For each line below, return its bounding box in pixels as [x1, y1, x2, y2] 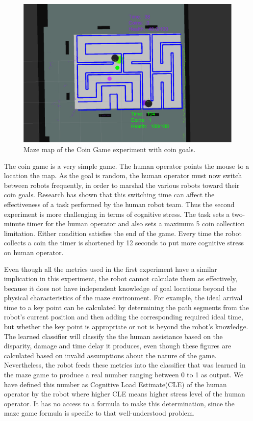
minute [4, 218, 25, 229]
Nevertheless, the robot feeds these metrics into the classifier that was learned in [4, 360, 246, 370]
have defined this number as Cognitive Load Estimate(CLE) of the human [4, 379, 227, 389]
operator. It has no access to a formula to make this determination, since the [4, 398, 235, 408]
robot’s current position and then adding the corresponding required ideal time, [4, 312, 243, 322]
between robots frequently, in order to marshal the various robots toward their [4, 180, 240, 190]
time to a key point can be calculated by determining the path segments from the [4, 302, 249, 312]
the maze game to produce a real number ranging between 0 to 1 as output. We [4, 369, 244, 380]
